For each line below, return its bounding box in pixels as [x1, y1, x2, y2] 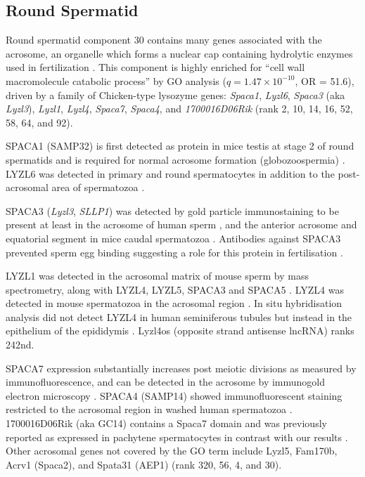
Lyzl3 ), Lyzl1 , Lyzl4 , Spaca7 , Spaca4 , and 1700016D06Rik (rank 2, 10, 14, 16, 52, [6, 101, 353, 116]
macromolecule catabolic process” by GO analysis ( [6, 73, 226, 88]
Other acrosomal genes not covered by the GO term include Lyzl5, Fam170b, [6, 443, 338, 458]
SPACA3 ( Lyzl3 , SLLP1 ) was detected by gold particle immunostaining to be [6, 203, 339, 218]
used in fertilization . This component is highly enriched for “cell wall [6, 60, 305, 74]
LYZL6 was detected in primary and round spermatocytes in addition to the [6, 166, 335, 181]
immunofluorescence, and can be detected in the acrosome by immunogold [6, 374, 326, 389]
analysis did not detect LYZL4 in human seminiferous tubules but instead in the [6, 309, 352, 324]
